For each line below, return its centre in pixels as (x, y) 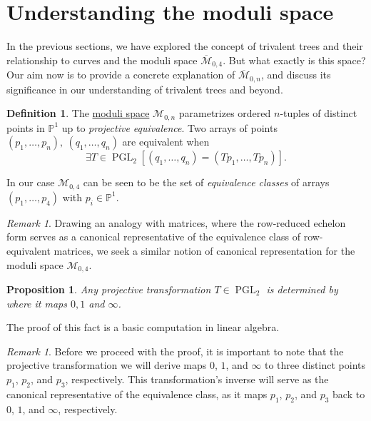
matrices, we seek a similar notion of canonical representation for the (204, 250)
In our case (31, 182)
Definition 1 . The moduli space (78, 113)
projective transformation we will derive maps (107, 365)
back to (349, 394)
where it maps (37, 303)
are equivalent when (166, 142)
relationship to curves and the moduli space (102, 60)
